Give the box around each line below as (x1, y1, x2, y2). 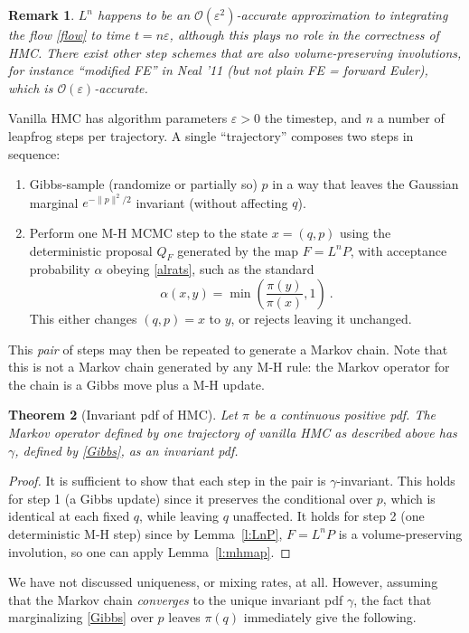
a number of (377, 109, 445, 128)
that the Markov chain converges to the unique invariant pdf (8, 590, 343, 609)
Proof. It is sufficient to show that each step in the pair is (8, 471, 326, 490)
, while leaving (139, 506, 219, 525)
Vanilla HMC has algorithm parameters (8, 109, 228, 128)
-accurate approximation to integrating (236, 5, 448, 24)
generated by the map (177, 241, 299, 260)
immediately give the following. (243, 608, 417, 627)
